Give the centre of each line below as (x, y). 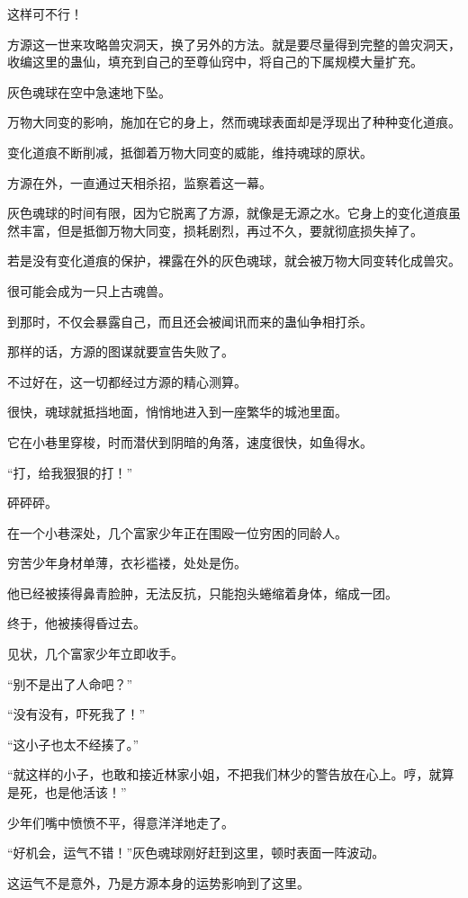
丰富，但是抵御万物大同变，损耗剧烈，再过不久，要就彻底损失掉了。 (221, 230)
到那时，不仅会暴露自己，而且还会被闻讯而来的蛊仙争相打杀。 (190, 321)
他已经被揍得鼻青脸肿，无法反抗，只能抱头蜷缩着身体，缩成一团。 (202, 593)
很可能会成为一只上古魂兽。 (89, 290)
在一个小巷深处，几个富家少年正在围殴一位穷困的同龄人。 (177, 532)
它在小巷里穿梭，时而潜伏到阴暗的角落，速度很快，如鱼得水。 (190, 441)
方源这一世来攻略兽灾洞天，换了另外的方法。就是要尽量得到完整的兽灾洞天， (234, 44)
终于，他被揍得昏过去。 (76, 623)
